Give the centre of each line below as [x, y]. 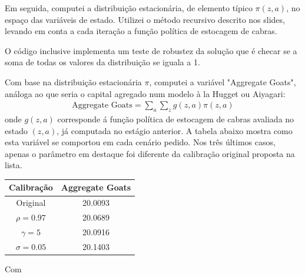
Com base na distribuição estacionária [73, 81]
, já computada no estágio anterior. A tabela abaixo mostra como [175, 130]
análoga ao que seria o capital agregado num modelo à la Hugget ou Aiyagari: [145, 93]
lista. [14, 165]
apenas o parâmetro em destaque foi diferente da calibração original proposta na [150, 153]
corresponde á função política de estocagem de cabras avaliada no [176, 119]
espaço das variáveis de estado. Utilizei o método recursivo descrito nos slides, [145, 19]
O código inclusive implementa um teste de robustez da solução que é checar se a [151, 50]
